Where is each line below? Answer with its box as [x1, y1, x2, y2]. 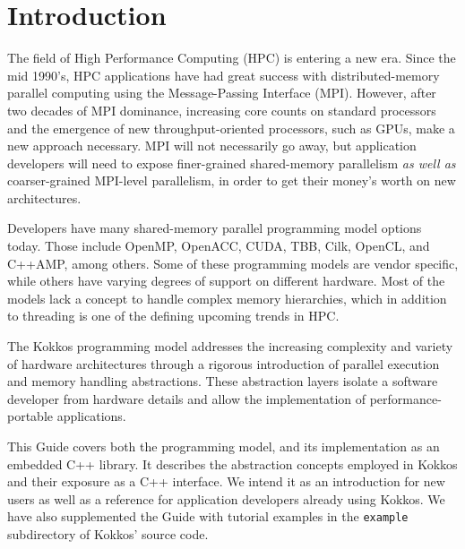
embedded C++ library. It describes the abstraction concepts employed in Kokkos [7, 454, 458, 473]
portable [7, 407, 54, 425]
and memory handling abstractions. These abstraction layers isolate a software [7, 372, 438, 390]
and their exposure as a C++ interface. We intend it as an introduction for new [7, 472, 445, 491]
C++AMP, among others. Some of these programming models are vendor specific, [7, 253, 459, 272]
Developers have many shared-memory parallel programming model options [7, 219, 422, 237]
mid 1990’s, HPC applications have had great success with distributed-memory [7, 65, 440, 84]
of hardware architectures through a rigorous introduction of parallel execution [7, 354, 440, 373]
